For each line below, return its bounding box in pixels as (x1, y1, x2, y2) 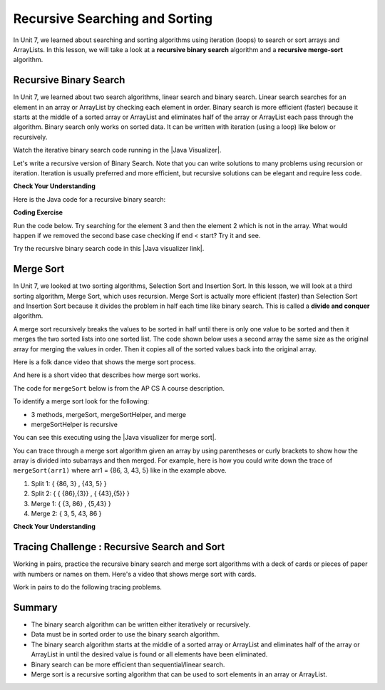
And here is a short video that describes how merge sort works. (13, 371, 201, 379)
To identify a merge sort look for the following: (13, 397, 150, 406)
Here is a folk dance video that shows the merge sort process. (13, 357, 196, 366)
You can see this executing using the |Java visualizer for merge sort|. (13, 433, 217, 442)
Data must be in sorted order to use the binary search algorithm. (31, 630, 220, 639)
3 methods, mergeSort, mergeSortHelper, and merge (31, 410, 187, 418)
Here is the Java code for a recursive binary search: (13, 195, 166, 203)
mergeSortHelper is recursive (31, 420, 118, 428)
